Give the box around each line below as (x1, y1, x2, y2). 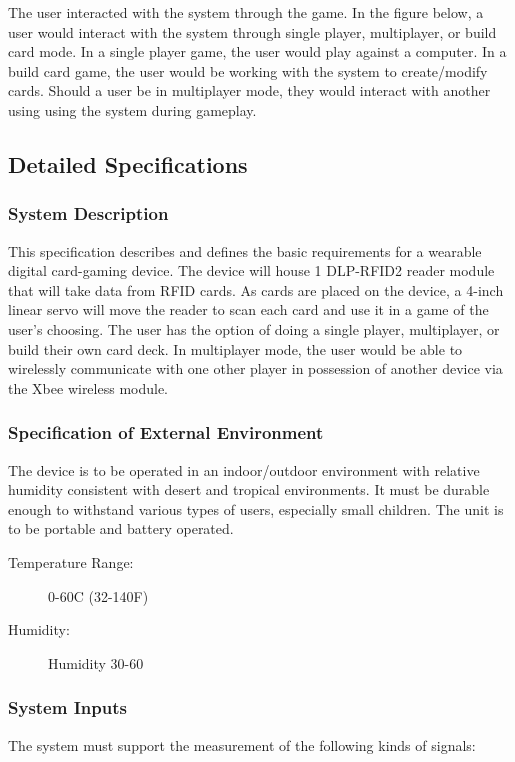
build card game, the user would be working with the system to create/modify (8, 60, 488, 81)
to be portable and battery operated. (8, 518, 234, 539)
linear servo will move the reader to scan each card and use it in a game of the (8, 299, 489, 320)
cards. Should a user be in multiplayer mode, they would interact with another (8, 80, 491, 101)
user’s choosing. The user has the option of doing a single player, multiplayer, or (8, 318, 500, 339)
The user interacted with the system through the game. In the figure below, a (8, 2, 484, 22)
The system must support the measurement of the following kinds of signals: (8, 734, 476, 755)
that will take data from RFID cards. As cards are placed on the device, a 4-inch (8, 279, 504, 300)
